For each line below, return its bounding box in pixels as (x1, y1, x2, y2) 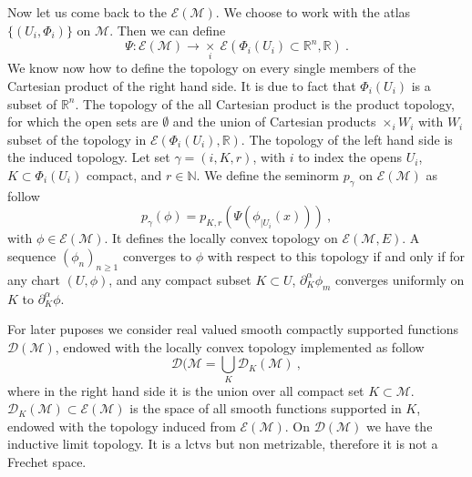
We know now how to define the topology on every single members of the (7, 58, 416, 77)
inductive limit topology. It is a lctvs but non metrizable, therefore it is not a (7, 434, 438, 453)
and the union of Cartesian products (172, 112, 376, 131)
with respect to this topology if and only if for (207, 246, 465, 265)
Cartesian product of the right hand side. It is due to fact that (7, 76, 356, 95)
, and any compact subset (108, 269, 251, 289)
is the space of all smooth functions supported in (129, 399, 402, 418)
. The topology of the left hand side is (241, 129, 453, 148)
